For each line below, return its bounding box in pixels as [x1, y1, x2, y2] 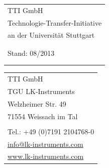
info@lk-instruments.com [8, 138, 83, 149]
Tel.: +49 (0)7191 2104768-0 [8, 126, 94, 136]
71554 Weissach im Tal [8, 111, 78, 121]
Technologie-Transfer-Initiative [8, 17, 102, 28]
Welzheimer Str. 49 [8, 98, 66, 109]
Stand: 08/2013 [8, 47, 55, 58]
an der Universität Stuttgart [8, 30, 95, 40]
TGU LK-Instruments [8, 86, 75, 96]
